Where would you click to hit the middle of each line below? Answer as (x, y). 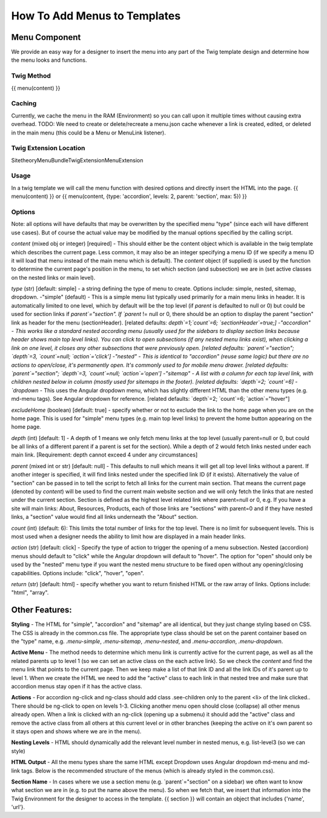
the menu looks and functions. (49, 60)
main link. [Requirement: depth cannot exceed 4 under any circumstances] (104, 455)
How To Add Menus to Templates (96, 16)
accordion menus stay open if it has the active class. (77, 686)
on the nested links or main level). (53, 277)
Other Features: (41, 610)
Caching (24, 104)
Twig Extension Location (48, 148)
